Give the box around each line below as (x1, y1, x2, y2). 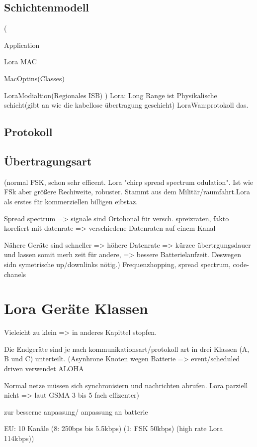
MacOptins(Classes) (4, 73, 65, 83)
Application (4, 39, 40, 50)
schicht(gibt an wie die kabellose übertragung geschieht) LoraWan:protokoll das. (4, 100, 249, 110)
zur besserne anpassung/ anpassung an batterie (4, 406, 148, 417)
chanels (4, 269, 26, 279)
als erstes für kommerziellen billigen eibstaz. (4, 196, 138, 206)
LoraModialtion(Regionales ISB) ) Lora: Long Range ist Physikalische (4, 90, 217, 100)
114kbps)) (4, 433, 34, 443)
